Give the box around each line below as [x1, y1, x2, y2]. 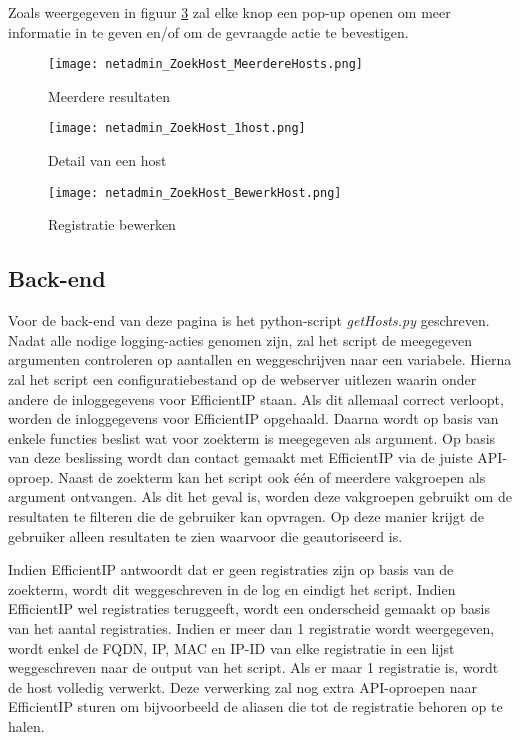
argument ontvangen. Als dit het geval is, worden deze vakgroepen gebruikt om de [8, 486, 512, 507]
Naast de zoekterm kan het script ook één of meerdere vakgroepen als [58, 466, 486, 487]
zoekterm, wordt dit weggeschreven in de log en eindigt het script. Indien [8, 578, 456, 599]
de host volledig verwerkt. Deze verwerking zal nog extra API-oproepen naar [8, 676, 477, 697]
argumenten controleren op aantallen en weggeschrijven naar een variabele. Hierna [8, 349, 512, 370]
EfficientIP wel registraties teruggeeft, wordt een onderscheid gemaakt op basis [8, 598, 490, 619]
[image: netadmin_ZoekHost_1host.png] [48, 121, 306, 136]
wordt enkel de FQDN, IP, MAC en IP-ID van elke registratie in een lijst [8, 637, 455, 658]
